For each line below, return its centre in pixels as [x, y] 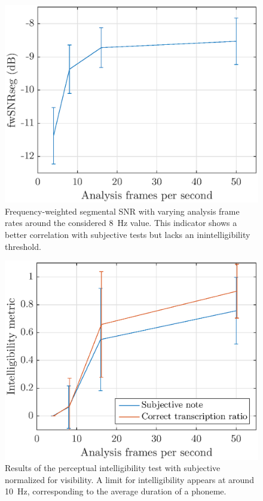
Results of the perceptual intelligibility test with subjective [113, 468]
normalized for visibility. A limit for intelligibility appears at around [129, 479]
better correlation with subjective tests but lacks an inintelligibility [128, 235]
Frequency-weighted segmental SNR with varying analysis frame [122, 211]
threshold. [23, 246]
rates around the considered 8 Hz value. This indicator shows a [121, 223]
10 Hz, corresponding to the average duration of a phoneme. [116, 491]
